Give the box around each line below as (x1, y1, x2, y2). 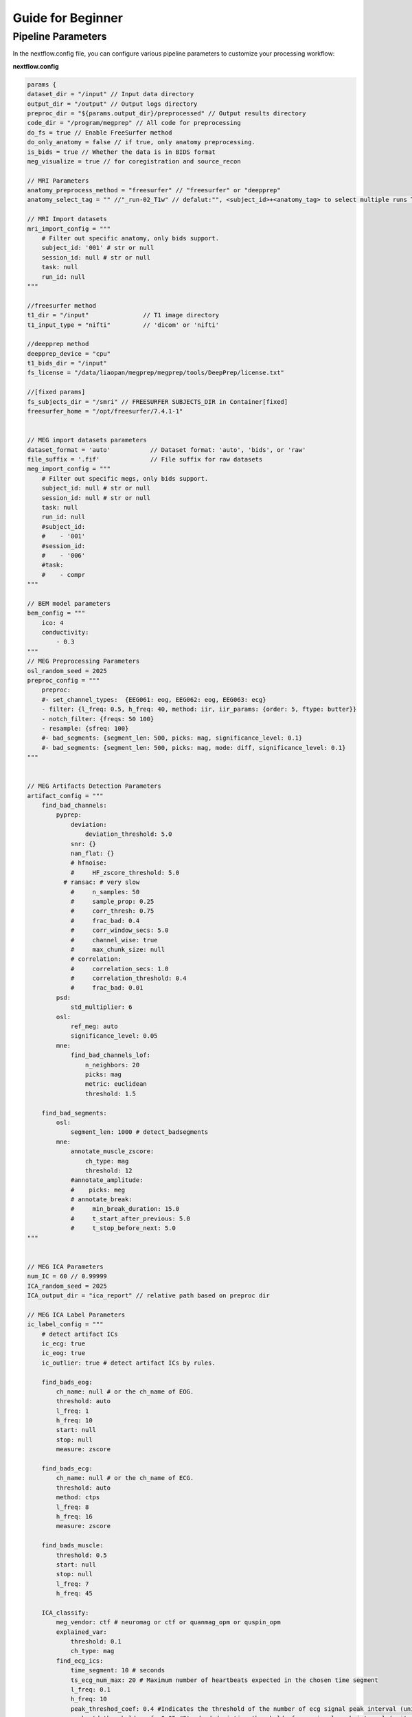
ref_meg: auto (70, 1023, 118, 1030)
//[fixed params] (27, 388, 86, 396)
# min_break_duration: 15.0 (70, 1205, 180, 1213)
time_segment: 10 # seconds (70, 1666, 165, 1674)
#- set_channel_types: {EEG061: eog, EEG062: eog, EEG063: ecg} (41, 696, 266, 703)
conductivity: (41, 628, 89, 637)
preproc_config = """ (27, 676, 100, 684)
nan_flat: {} (70, 850, 115, 858)
